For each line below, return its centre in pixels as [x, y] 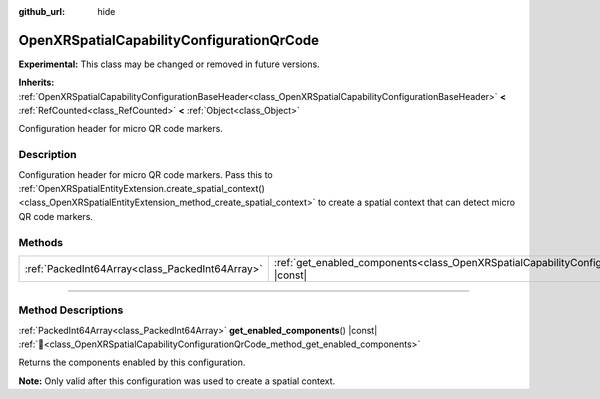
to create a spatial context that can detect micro [416, 202]
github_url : [41, 11]
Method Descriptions [71, 310]
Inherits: [36, 82]
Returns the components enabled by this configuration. [132, 362]
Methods [41, 242]
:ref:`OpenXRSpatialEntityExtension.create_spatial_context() [141, 188]
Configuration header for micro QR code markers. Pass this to [146, 174]
